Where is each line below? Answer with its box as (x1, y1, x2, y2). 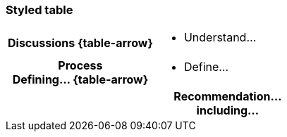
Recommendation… (173, 89, 282, 104)
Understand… (183, 30, 257, 45)
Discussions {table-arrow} (8, 36, 153, 51)
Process (58, 58, 103, 73)
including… (196, 103, 259, 118)
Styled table (6, 3, 73, 17)
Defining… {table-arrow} (12, 72, 149, 87)
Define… (183, 60, 229, 74)
